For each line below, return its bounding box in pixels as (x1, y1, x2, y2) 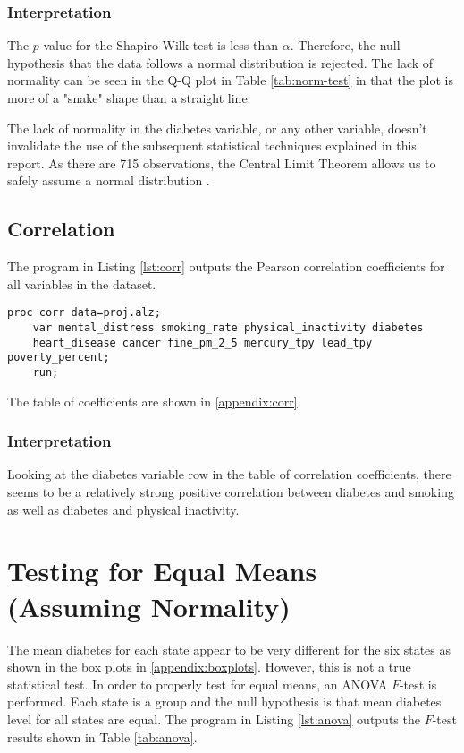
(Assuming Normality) (7, 587, 291, 624)
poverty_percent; (7, 351, 110, 364)
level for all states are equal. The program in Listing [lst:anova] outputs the (7, 709, 420, 728)
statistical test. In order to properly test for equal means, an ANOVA (7, 674, 388, 693)
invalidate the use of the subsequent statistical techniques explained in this (7, 136, 417, 155)
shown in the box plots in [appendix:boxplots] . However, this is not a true (7, 657, 411, 676)
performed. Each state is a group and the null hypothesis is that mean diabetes (7, 692, 442, 711)
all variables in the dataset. (7, 274, 156, 293)
